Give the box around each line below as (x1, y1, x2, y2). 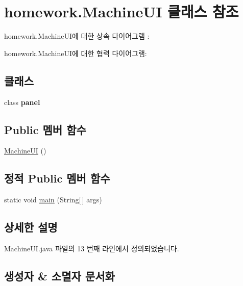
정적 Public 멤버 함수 (4, 170, 110, 186)
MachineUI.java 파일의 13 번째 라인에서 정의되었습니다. (4, 243, 179, 253)
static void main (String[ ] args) (4, 194, 102, 205)
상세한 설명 (4, 219, 58, 235)
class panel (4, 96, 40, 107)
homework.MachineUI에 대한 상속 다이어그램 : (4, 31, 150, 41)
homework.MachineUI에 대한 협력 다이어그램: (4, 47, 147, 58)
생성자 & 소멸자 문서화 (4, 268, 115, 283)
